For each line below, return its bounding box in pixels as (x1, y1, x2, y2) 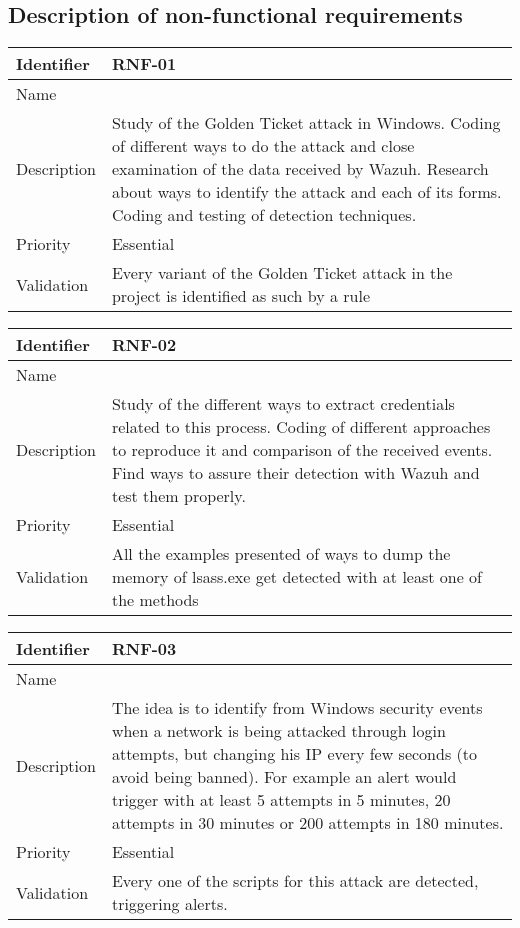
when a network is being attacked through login (111, 719, 446, 743)
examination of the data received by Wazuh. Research (111, 157, 489, 181)
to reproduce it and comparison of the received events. (111, 438, 493, 462)
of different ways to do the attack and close (111, 134, 415, 158)
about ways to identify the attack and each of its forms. (111, 180, 502, 204)
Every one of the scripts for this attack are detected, (111, 869, 479, 893)
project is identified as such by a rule (111, 284, 371, 308)
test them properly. (111, 484, 246, 508)
